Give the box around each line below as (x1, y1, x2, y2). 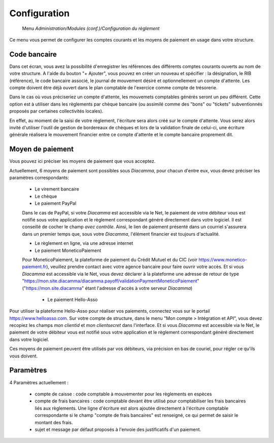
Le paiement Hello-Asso (47, 297, 98, 303)
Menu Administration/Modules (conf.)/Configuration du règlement (22, 25, 160, 31)
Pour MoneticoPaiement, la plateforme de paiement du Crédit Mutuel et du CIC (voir (22, 256, 198, 263)
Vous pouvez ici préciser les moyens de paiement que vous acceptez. (9, 158, 156, 164)
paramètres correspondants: (9, 175, 70, 181)
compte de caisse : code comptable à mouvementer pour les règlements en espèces (35, 391, 212, 397)
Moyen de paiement (9, 145, 74, 154)
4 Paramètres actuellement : (9, 379, 68, 385)
